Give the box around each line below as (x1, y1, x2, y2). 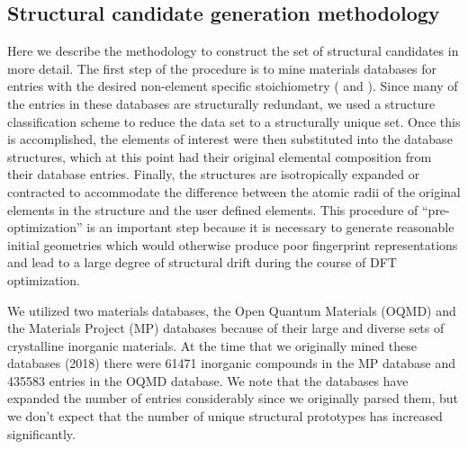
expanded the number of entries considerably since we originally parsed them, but (7, 389, 459, 408)
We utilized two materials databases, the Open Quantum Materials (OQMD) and (7, 301, 456, 319)
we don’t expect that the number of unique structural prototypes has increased (7, 407, 443, 426)
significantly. (7, 424, 76, 443)
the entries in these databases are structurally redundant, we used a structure (7, 94, 436, 112)
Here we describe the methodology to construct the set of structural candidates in (7, 41, 459, 60)
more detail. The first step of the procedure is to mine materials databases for (7, 58, 437, 77)
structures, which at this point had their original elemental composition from (7, 147, 432, 166)
